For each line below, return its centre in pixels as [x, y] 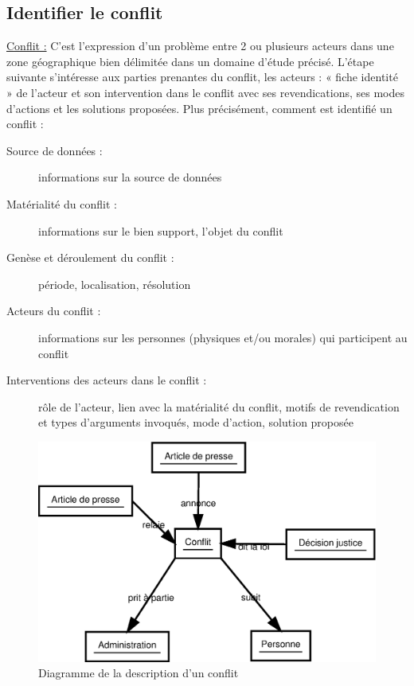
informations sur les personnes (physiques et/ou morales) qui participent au [223, 337]
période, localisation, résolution [115, 284]
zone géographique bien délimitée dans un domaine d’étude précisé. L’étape [190, 61]
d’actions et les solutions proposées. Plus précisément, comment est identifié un [199, 108]
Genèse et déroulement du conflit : [90, 257]
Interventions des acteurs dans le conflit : [107, 380]
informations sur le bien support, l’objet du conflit [161, 230]
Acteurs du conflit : [54, 311]
